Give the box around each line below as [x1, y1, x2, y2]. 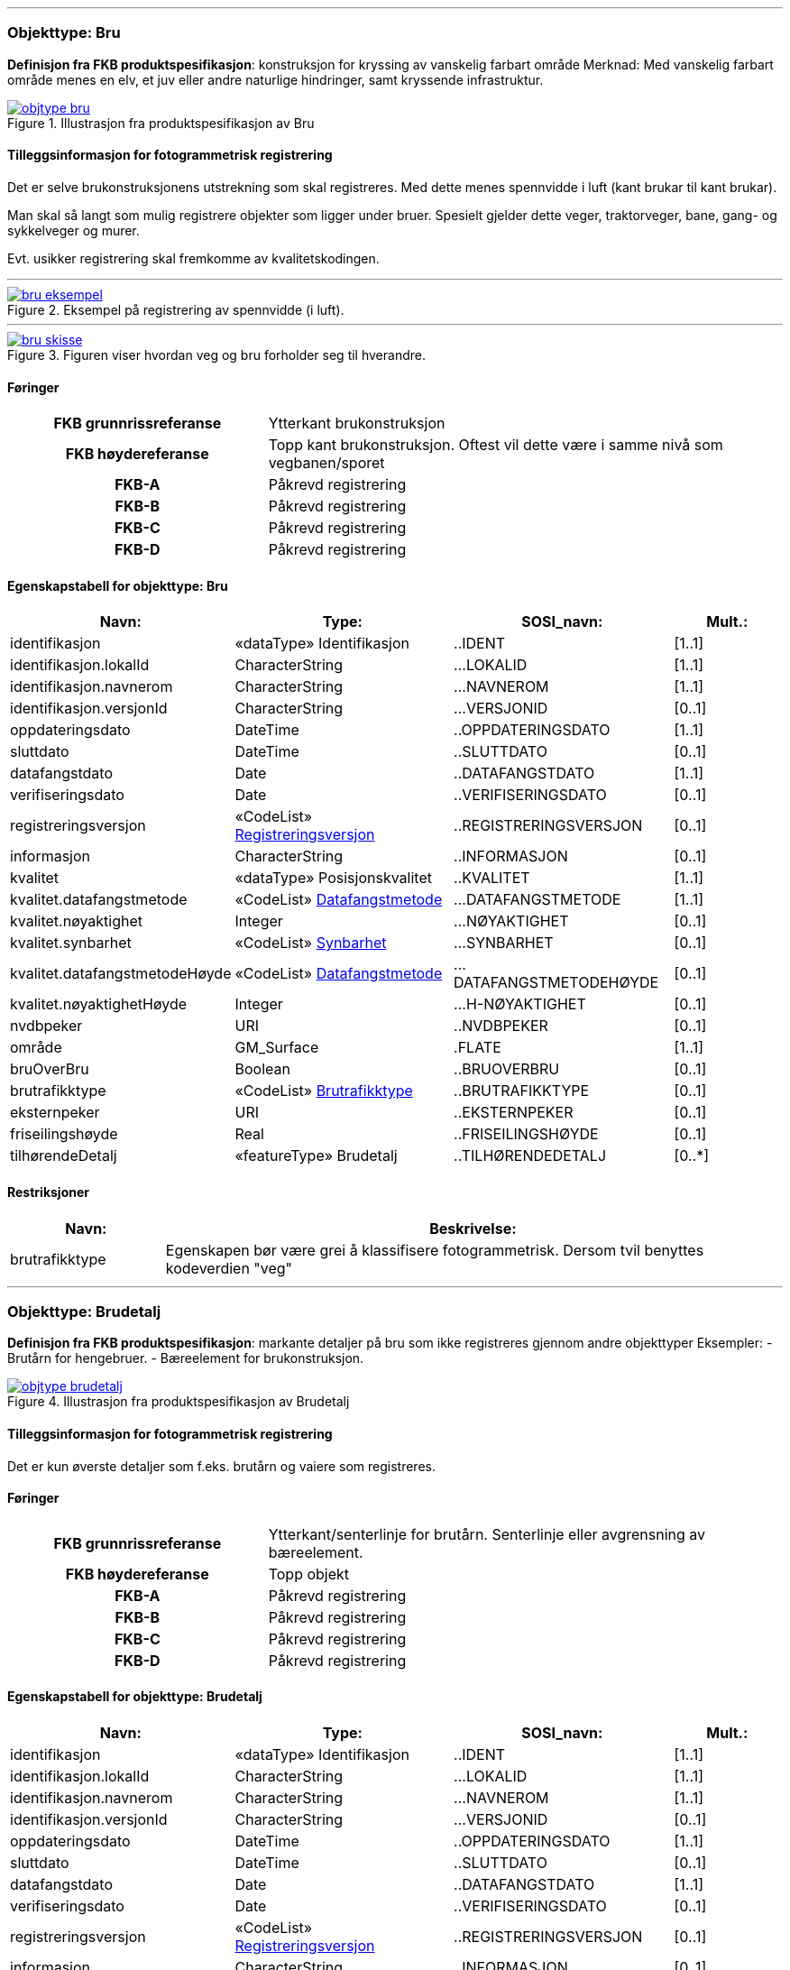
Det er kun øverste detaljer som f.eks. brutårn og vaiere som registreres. [7, 1458, 436, 1474]
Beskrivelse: [429, 1219, 517, 1238]
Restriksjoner [7, 1184, 89, 1201]
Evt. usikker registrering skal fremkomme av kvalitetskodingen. [7, 250, 380, 266]
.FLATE [454, 1038, 501, 1057]
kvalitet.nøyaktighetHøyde [10, 995, 188, 1014]
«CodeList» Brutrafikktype [234, 1082, 413, 1100]
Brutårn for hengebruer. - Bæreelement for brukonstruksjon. [7, 1350, 364, 1367]
